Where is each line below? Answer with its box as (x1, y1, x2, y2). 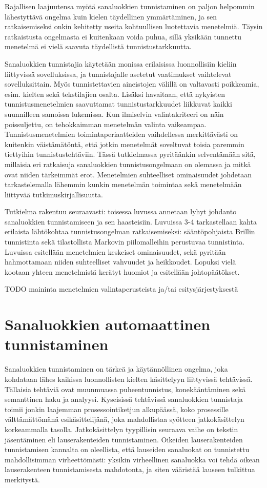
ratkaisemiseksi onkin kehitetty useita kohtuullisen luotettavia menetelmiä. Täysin (5, 21, 263, 32)
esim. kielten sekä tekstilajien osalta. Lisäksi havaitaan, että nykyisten (5, 88, 225, 99)
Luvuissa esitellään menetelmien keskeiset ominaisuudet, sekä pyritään (5, 246, 226, 257)
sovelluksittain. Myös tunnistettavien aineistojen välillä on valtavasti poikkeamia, (5, 78, 259, 89)
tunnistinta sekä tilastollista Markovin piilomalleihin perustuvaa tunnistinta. (5, 236, 245, 247)
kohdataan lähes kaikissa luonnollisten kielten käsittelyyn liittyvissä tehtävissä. (5, 373, 253, 384)
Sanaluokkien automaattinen (5, 314, 211, 335)
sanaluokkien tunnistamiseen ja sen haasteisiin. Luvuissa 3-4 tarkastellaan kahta (5, 216, 257, 227)
